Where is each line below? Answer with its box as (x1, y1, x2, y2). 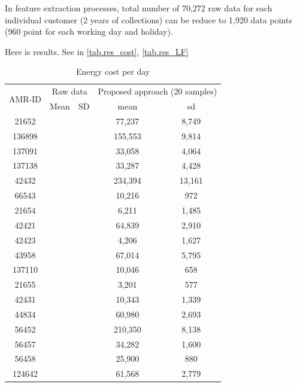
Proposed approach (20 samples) (98, 85, 217, 97)
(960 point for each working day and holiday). (5, 25, 173, 38)
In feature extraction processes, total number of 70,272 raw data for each (5, 2, 272, 14)
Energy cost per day (75, 65, 150, 78)
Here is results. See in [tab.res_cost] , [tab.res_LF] (5, 45, 189, 57)
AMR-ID (9, 92, 42, 105)
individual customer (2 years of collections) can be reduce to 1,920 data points (5, 13, 292, 26)
